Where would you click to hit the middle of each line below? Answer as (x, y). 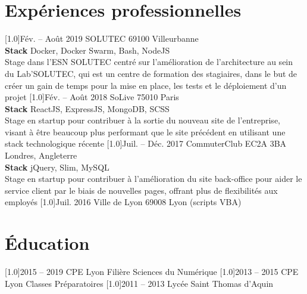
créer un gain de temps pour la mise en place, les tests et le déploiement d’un (146, 85)
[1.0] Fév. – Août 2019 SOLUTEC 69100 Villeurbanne (102, 38)
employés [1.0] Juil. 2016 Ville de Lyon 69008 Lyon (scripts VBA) (123, 202)
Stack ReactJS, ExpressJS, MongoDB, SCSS (87, 108)
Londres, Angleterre (41, 155)
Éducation (47, 243)
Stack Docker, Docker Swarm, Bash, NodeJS (87, 50)
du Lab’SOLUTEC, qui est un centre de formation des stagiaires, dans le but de (151, 73)
